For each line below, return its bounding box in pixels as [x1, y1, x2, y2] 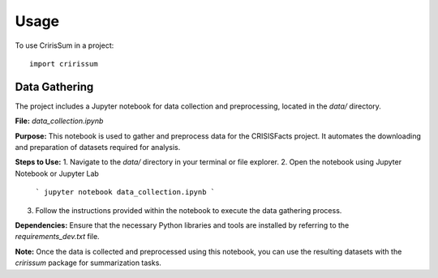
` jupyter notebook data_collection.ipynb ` [35, 187, 216, 197]
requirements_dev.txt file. [15, 232, 101, 242]
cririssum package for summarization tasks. [15, 258, 162, 267]
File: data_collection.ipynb [15, 116, 104, 126]
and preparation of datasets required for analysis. [15, 143, 181, 152]
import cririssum [29, 59, 98, 68]
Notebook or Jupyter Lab [15, 169, 99, 178]
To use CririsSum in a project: [15, 41, 114, 50]
